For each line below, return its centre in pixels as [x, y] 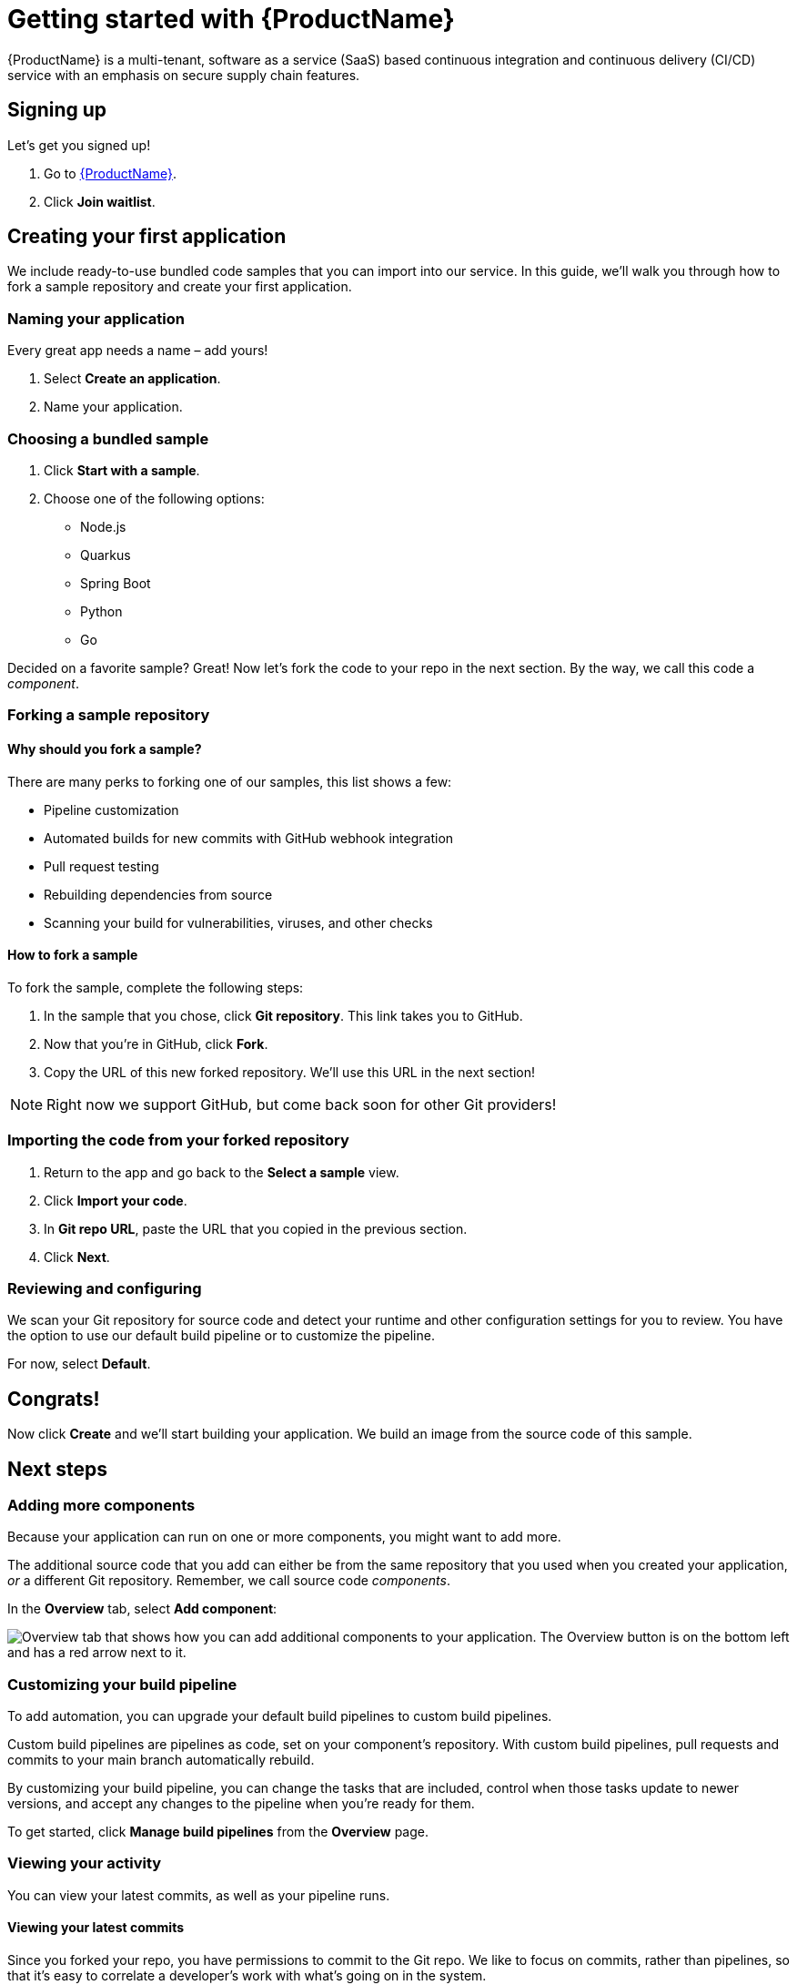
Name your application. [113, 407]
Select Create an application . [132, 379]
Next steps [57, 1469]
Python [101, 611]
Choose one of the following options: [154, 498]
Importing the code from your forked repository [178, 1140]
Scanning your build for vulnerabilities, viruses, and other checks [238, 922]
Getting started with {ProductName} [231, 19]
